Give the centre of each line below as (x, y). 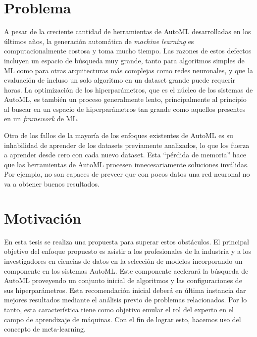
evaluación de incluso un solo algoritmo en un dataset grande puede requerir (120, 80)
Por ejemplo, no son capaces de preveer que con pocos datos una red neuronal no (127, 174)
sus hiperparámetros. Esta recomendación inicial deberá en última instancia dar (125, 290)
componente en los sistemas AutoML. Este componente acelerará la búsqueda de (126, 270)
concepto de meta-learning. (45, 329)
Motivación (43, 217)
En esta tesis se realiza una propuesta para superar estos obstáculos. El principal (127, 241)
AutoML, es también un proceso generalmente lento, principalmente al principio (125, 99)
